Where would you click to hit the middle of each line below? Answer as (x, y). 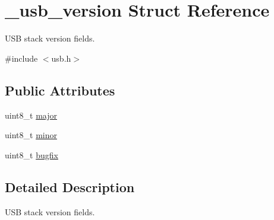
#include (21, 58)
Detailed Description (70, 186)
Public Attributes (60, 90)
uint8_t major (31, 115)
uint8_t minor (31, 135)
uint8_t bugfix (32, 154)
